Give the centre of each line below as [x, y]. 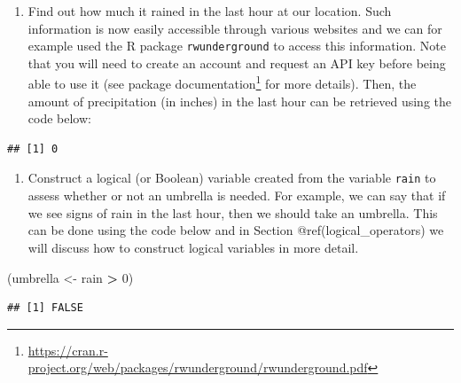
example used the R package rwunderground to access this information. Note [237, 46]
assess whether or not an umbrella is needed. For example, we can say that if [237, 195]
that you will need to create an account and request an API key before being [237, 63]
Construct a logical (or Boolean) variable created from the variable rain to [232, 178]
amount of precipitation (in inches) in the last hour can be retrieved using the [239, 101]
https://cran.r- [68, 350]
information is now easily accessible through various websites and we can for [235, 28]
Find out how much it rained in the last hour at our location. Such [210, 11]
